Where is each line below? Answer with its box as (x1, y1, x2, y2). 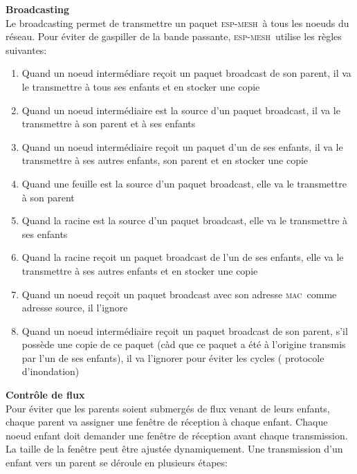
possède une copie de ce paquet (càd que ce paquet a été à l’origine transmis (21, 337, 346, 352)
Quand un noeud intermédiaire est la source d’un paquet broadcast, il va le (21, 102, 340, 117)
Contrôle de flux (6, 388, 85, 402)
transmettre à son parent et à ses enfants (21, 116, 196, 131)
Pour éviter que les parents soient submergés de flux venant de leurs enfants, (6, 401, 330, 415)
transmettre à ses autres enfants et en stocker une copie (21, 263, 258, 277)
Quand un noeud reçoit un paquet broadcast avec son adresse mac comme (21, 286, 337, 301)
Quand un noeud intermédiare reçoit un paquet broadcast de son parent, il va (21, 66, 351, 80)
